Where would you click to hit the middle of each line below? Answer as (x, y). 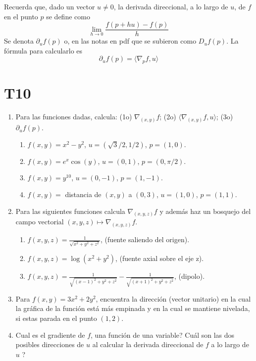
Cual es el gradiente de (50, 335)
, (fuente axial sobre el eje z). (159, 258)
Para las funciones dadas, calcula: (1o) (74, 117)
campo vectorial (40, 222)
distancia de (83, 194)
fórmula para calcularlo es (43, 50)
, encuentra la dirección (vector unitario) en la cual (173, 298)
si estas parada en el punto (56, 318)
